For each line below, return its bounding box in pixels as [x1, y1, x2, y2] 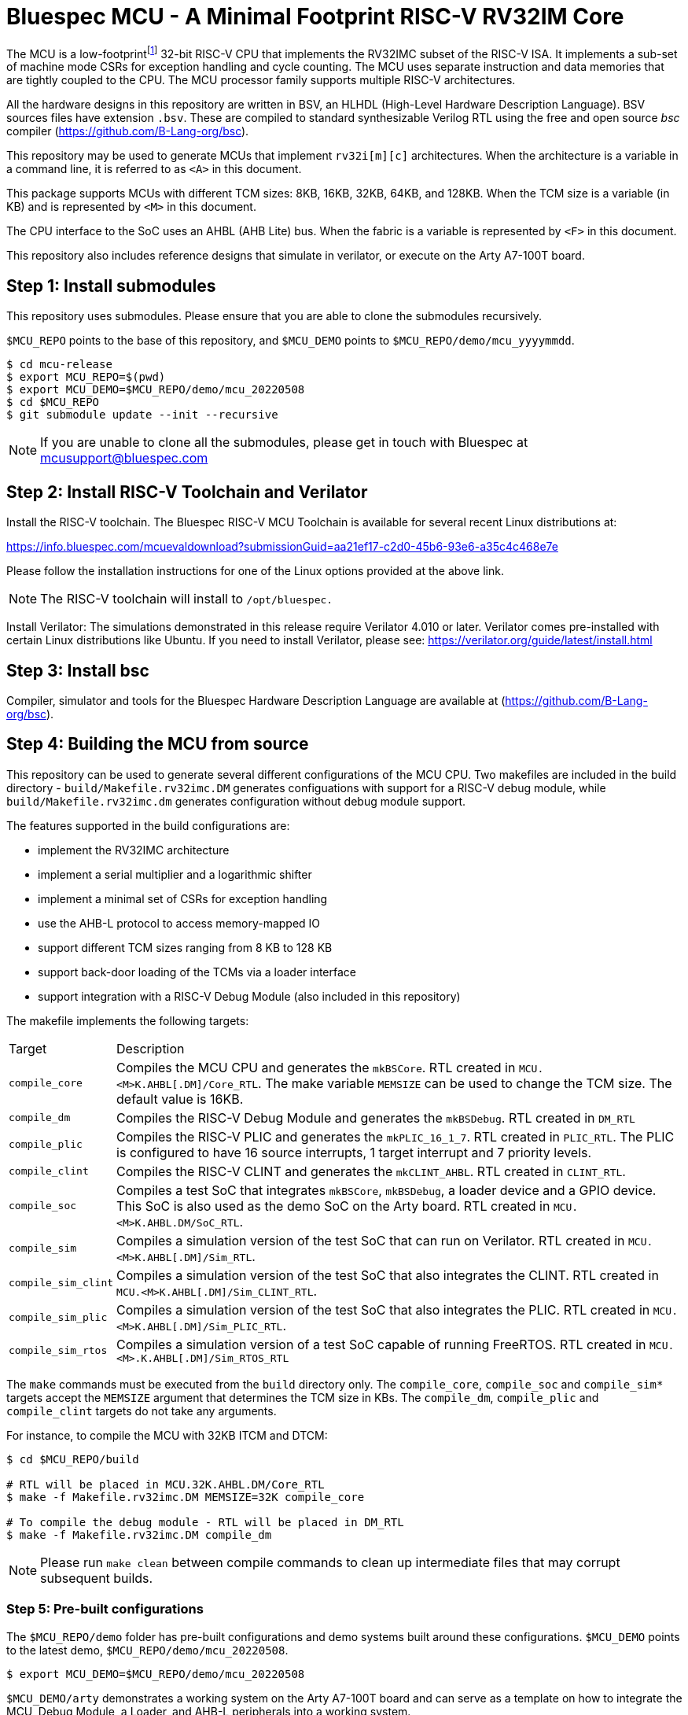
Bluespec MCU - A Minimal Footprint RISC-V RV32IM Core [6, 3, 624, 30]
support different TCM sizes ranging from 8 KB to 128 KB [38, 940, 333, 954]
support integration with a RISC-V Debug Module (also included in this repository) [38, 989, 461, 1003]
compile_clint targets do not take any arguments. [6, 1403, 277, 1418]
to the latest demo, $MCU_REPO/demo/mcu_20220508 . [6, 1643, 289, 1657]
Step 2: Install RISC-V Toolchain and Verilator [6, 481, 368, 502]
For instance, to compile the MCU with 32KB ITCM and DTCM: [6, 1428, 328, 1442]
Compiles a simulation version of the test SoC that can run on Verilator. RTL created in [116, 1232, 625, 1248]
